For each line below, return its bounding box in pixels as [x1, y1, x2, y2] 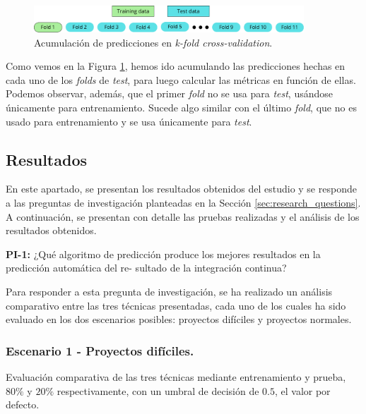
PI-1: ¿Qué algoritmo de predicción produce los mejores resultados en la [6, 246, 321, 261]
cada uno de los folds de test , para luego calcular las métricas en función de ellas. [6, 72, 356, 87]
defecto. [6, 397, 40, 412]
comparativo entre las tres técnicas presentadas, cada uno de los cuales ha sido [6, 298, 346, 312]
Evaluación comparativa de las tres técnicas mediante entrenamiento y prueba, [6, 369, 346, 384]
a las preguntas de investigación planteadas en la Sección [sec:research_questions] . [6, 195, 361, 209]
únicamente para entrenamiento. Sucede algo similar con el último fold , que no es [6, 99, 357, 114]
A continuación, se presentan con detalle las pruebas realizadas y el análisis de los [6, 209, 360, 224]
